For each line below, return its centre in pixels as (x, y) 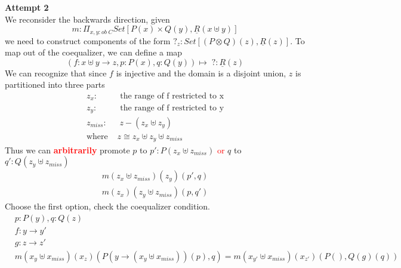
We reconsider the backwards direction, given (87, 19)
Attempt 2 (27, 7)
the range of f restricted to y (172, 108)
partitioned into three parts (55, 84)
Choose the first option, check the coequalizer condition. (108, 206)
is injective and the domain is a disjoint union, (201, 73)
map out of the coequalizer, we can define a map (94, 52)
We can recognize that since (56, 73)
